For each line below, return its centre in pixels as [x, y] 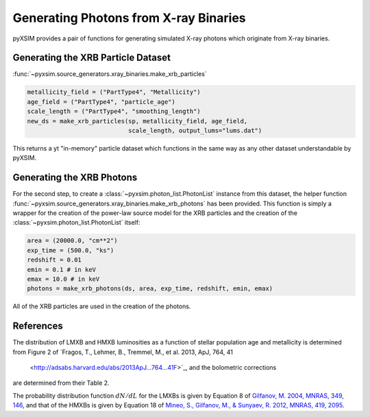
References [38, 326]
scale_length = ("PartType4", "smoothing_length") [114, 112]
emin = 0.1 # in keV [61, 269]
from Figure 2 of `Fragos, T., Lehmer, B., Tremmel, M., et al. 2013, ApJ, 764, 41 [123, 352]
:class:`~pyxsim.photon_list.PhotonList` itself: [76, 223]
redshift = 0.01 [54, 260]
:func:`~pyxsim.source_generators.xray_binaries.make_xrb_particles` [110, 74]
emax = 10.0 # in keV [63, 279]
